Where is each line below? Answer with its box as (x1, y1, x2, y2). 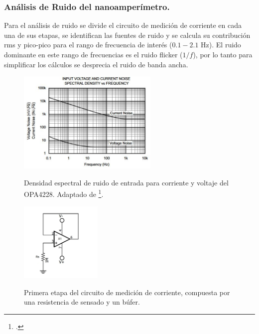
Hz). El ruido (201, 39, 241, 50)
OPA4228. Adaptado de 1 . (24, 187, 104, 199)
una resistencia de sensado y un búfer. (24, 297, 140, 307)
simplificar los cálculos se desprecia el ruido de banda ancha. (4, 59, 188, 69)
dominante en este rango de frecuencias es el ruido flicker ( (4, 49, 183, 59)
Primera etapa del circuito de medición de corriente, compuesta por (24, 287, 230, 297)
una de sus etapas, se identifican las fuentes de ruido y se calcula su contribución (4, 29, 251, 40)
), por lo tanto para (193, 49, 253, 59)
